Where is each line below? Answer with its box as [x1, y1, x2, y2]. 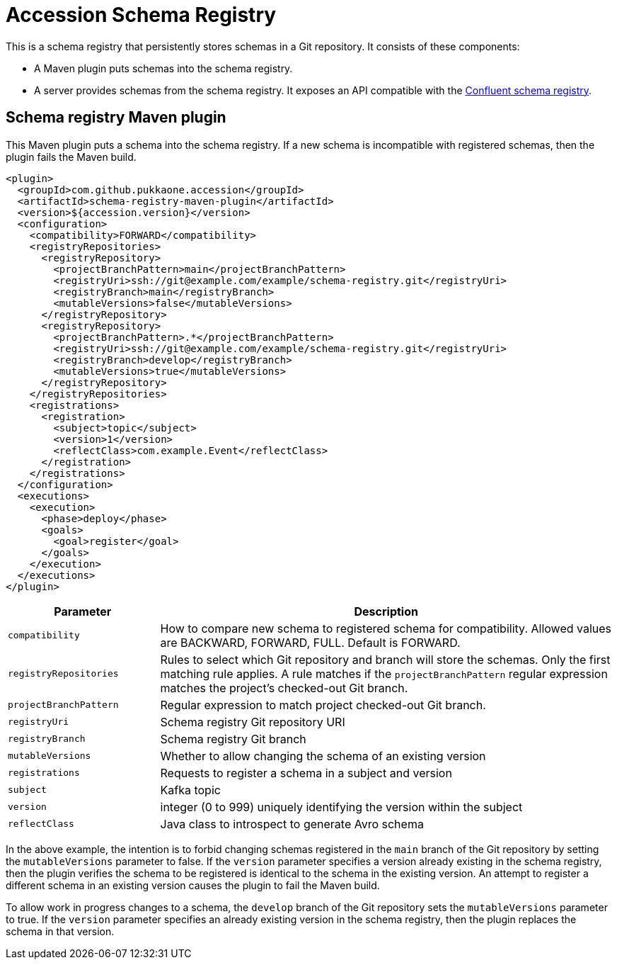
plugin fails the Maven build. [6, 150, 137, 163]
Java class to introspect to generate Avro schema [160, 816, 424, 831]
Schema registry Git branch [160, 731, 306, 746]
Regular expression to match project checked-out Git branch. [160, 697, 486, 712]
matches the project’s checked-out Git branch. [160, 680, 408, 695]
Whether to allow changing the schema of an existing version [160, 748, 486, 763]
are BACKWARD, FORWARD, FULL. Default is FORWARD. [160, 635, 461, 650]
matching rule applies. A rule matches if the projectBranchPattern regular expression [160, 666, 608, 681]
